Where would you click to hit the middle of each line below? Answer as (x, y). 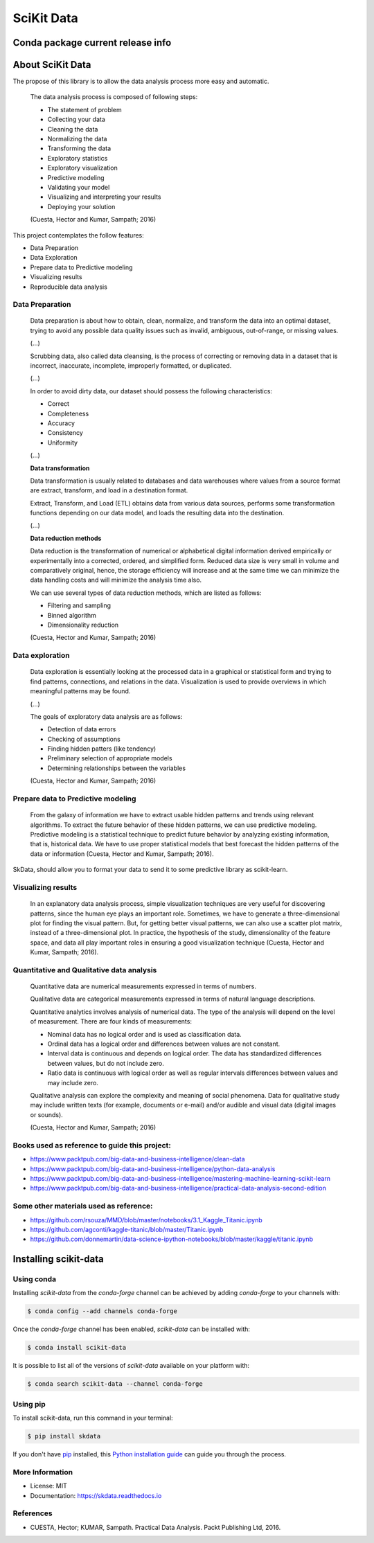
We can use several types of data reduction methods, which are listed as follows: (146, 593)
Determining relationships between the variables (117, 768)
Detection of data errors (82, 729)
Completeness (68, 413)
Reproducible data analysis (69, 287)
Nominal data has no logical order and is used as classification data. (144, 1034)
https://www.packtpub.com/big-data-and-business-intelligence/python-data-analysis (153, 1169)
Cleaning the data (73, 129)
